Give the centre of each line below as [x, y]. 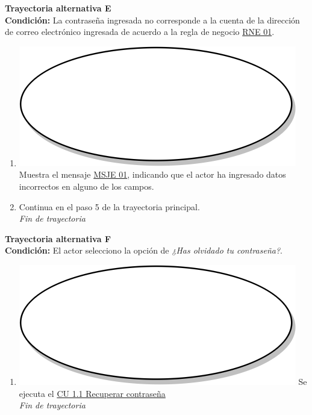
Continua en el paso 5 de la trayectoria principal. [109, 206]
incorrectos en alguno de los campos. [86, 186]
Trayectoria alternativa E [58, 8]
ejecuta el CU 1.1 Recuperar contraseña [92, 393]
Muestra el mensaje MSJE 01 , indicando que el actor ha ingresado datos [152, 174]
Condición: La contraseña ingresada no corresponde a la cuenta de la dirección [152, 20]
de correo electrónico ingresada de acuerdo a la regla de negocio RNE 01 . [140, 32]
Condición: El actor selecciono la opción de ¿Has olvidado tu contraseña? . [144, 250]
